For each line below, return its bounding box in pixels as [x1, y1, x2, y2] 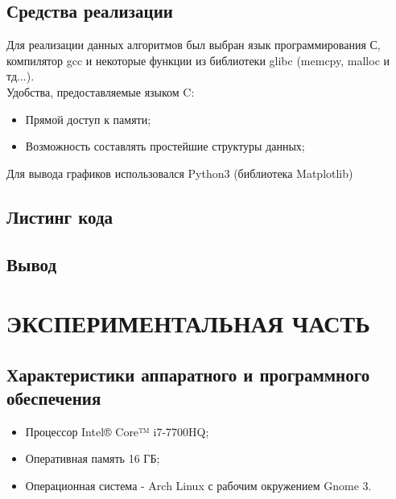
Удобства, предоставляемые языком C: [6, 83, 195, 100]
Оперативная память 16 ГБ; [25, 450, 160, 467]
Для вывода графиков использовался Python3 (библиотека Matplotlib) [6, 164, 353, 181]
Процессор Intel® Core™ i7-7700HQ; [25, 423, 209, 439]
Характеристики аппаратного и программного [6, 361, 370, 386]
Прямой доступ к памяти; [25, 110, 151, 127]
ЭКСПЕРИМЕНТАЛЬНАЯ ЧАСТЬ [6, 307, 370, 340]
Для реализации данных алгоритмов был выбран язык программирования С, [6, 36, 381, 53]
